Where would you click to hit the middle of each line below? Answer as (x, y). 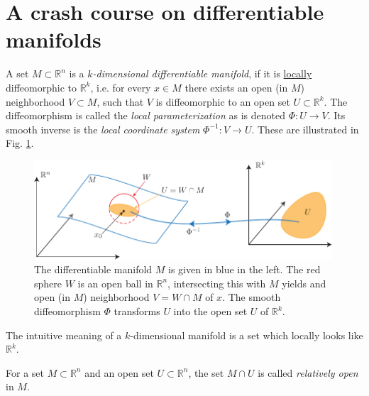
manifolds (54, 39)
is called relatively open (308, 372)
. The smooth (252, 297)
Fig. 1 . (20, 143)
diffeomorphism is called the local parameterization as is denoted (145, 115)
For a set (25, 372)
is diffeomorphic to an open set (223, 101)
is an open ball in (115, 283)
